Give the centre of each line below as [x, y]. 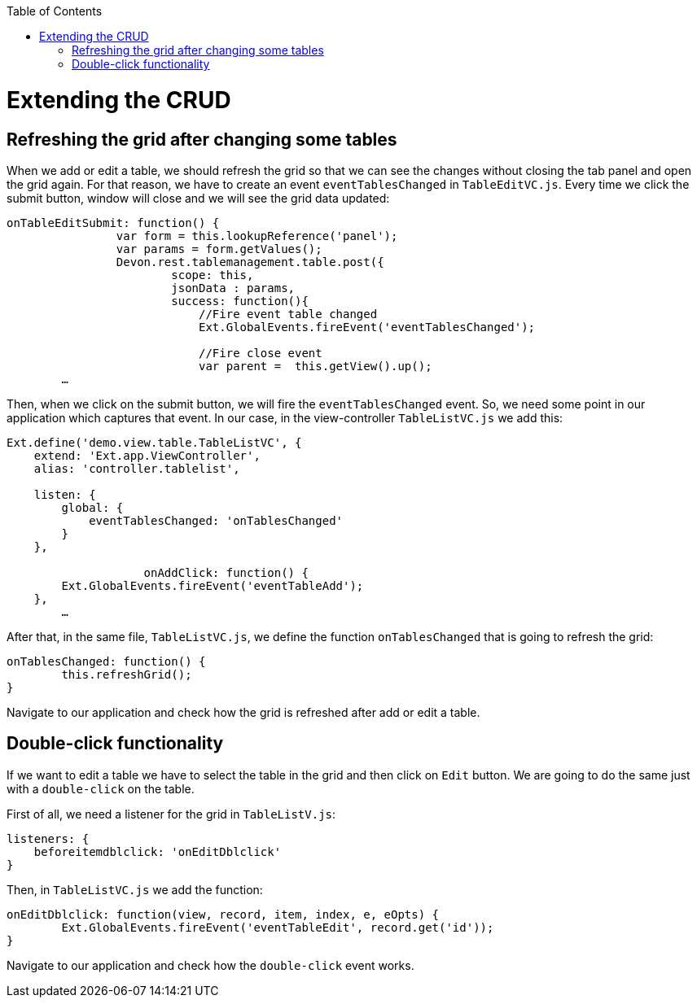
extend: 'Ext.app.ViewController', [147, 455]
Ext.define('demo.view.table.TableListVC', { [154, 442]
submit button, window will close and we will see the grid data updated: [198, 198]
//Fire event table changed [288, 314]
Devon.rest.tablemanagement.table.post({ [250, 262]
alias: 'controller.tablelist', [137, 468]
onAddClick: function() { [226, 572]
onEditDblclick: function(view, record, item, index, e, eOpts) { [223, 914]
